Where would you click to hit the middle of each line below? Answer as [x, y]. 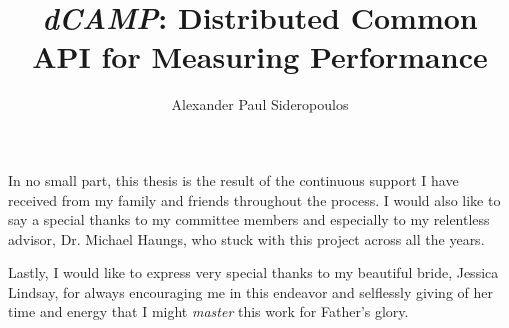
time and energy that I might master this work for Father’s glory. [208, 311]
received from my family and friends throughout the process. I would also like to [254, 199]
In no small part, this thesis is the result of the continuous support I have [233, 179]
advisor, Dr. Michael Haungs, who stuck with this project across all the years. [246, 238]
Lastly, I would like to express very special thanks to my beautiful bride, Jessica [253, 272]
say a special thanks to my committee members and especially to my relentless [249, 219]
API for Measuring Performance [260, 56]
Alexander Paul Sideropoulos [260, 104]
